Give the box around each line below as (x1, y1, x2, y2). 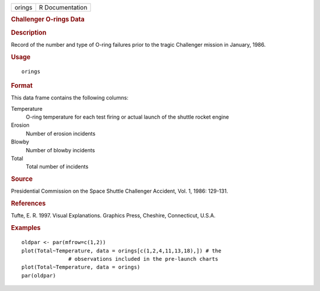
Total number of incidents (25, 163, 89, 170)
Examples (11, 224, 41, 232)
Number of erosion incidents (25, 130, 96, 137)
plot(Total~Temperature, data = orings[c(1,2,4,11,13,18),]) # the (21, 247, 222, 254)
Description (11, 28, 47, 37)
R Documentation (39, 4, 88, 11)
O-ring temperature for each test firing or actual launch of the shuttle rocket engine (25, 113, 229, 121)
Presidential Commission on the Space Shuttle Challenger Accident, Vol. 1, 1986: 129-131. (11, 187, 228, 195)
